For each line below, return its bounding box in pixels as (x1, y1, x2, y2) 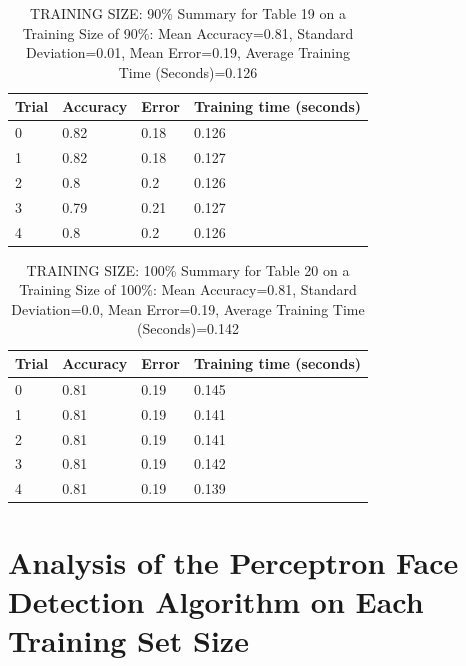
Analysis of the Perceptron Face (8, 541, 459, 582)
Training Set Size (8, 619, 249, 660)
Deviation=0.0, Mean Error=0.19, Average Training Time (11, 298, 365, 319)
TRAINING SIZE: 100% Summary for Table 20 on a (26, 259, 350, 280)
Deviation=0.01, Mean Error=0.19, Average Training (26, 42, 350, 63)
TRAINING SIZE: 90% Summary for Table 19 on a (30, 3, 346, 23)
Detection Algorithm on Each (8, 580, 424, 621)
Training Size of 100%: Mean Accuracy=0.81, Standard (19, 279, 357, 300)
